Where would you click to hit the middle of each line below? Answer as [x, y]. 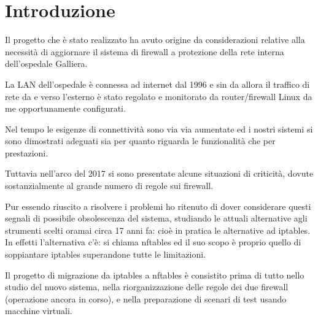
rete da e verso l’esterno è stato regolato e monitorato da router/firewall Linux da [159, 96]
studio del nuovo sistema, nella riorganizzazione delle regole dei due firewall [147, 287]
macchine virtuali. [39, 311]
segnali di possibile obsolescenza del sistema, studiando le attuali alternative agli [156, 218]
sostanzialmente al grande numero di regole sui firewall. [109, 186]
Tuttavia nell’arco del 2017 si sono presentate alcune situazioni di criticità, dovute [159, 173]
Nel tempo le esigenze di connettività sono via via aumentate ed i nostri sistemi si [159, 129]
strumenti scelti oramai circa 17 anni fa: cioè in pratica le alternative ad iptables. [158, 230]
